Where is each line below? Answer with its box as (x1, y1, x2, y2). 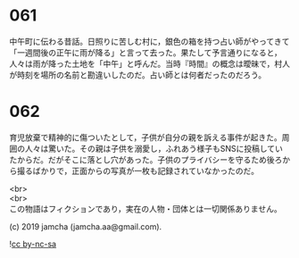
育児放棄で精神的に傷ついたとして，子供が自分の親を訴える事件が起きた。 (9, 131, 283, 143)
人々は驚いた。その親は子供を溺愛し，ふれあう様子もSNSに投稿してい (24, 143, 284, 154)
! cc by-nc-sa (9, 238, 56, 249)
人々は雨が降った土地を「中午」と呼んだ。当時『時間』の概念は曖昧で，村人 (9, 58, 291, 69)
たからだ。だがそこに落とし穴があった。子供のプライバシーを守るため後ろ (9, 154, 283, 165)
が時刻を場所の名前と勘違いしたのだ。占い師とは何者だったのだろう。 (9, 69, 266, 80)
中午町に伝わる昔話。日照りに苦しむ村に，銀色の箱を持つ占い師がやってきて (9, 36, 290, 46)
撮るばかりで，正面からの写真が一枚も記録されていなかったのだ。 (16, 165, 259, 176)
